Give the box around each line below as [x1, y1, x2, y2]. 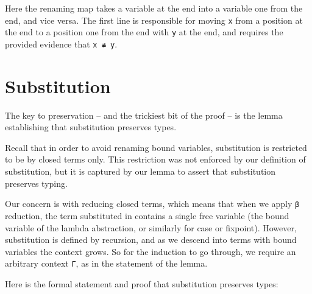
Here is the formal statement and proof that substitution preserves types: [5, 277, 278, 290]
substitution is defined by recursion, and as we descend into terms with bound [5, 233, 297, 246]
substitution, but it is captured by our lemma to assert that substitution [5, 165, 276, 178]
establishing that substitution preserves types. [5, 121, 177, 133]
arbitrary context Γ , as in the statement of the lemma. [5, 257, 208, 270]
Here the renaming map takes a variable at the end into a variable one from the [5, 2, 303, 14]
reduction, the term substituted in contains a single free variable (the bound [5, 209, 289, 222]
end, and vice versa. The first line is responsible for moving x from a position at [5, 13, 303, 26]
